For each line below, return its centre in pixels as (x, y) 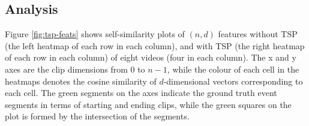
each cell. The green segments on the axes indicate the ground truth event (141, 93)
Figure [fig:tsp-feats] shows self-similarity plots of (95, 34)
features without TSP (258, 34)
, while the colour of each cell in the (233, 69)
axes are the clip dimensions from (66, 69)
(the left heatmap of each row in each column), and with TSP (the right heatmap (155, 45)
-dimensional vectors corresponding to (233, 81)
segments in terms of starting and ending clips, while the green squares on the (148, 104)
